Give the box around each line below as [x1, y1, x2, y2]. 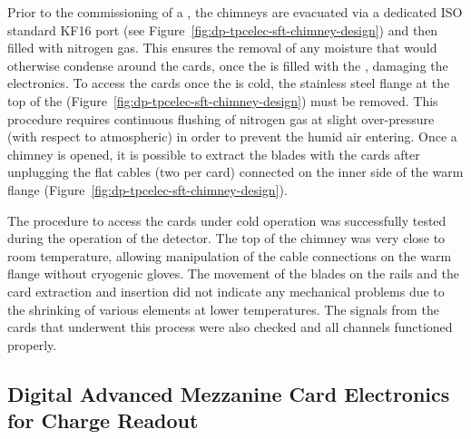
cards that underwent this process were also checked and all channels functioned [7, 317, 453, 337]
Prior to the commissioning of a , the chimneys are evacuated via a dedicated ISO [7, 3, 463, 21]
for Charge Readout [7, 406, 199, 434]
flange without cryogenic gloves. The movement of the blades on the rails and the [7, 264, 460, 283]
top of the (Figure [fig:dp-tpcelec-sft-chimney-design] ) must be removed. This [7, 91, 438, 110]
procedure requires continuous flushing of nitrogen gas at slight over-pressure [7, 109, 435, 128]
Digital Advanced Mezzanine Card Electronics [7, 379, 450, 407]
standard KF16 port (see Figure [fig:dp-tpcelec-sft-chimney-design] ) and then [7, 20, 438, 39]
